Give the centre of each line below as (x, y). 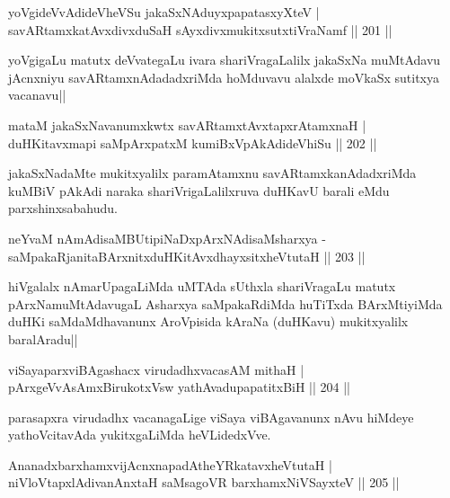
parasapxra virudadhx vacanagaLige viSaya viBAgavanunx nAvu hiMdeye (211, 417)
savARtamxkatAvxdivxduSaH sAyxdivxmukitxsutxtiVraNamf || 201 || (200, 29)
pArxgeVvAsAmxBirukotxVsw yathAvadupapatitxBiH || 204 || (180, 387)
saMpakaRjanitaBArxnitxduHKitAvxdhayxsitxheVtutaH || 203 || (187, 256)
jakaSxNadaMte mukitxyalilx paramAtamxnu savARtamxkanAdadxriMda (212, 173)
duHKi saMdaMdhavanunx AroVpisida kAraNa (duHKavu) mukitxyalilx (208, 321)
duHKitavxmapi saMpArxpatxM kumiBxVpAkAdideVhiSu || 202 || (193, 142)
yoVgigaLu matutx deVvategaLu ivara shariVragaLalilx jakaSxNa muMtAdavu (225, 60)
